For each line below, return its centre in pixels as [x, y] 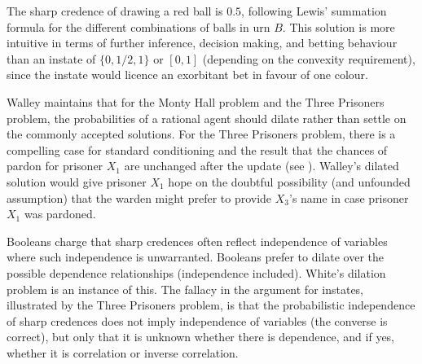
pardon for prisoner [55, 166]
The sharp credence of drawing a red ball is [115, 11]
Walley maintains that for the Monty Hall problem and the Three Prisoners [196, 101]
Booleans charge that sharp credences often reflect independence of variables [197, 241]
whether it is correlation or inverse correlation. [123, 352]
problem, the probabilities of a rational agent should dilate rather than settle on [207, 118]
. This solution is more [338, 26]
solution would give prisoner [77, 181]
